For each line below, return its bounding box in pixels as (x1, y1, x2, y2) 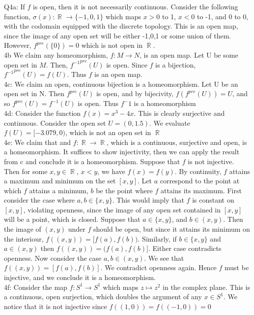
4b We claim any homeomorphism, (4, 49, 108, 60)
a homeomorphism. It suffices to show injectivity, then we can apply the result (4, 146, 240, 157)
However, (4, 40, 31, 50)
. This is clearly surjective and (134, 107, 225, 118)
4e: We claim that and (4, 137, 71, 147)
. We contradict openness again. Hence (100, 262, 217, 273)
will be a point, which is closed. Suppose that (4, 214, 141, 224)
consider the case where (4, 195, 75, 205)
